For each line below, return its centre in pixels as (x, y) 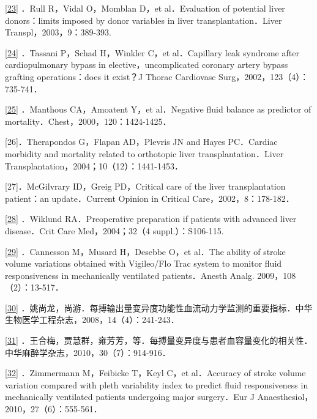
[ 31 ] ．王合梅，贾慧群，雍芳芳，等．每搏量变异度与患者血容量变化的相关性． (159, 340)
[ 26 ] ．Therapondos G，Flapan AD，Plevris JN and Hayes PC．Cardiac (141, 142)
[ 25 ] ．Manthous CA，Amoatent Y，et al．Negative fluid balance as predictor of (158, 109)
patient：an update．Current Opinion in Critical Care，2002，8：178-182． (150, 198)
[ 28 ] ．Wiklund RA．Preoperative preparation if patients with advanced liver (151, 219)
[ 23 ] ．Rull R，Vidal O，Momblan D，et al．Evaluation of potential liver (145, 8)
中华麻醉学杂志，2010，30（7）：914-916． (88, 352)
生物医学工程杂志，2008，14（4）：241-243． (92, 320)
